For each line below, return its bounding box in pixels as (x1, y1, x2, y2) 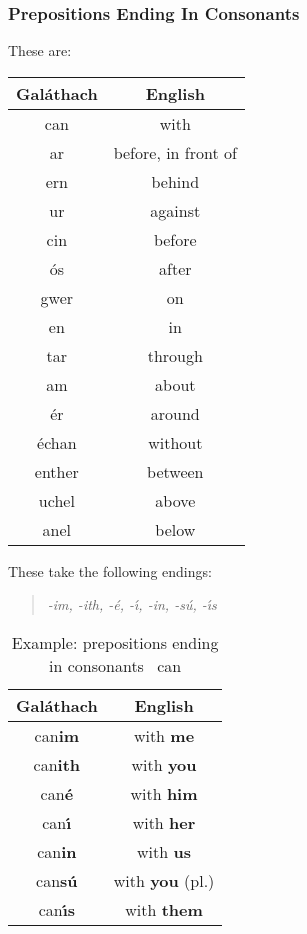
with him (130, 782, 198, 805)
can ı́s (38, 898, 76, 921)
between (147, 459, 204, 483)
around (150, 401, 200, 425)
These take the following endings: (8, 560, 212, 581)
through (147, 343, 203, 367)
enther (34, 459, 79, 483)
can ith (33, 753, 81, 776)
